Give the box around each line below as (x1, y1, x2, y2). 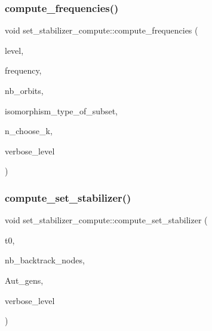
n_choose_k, (5, 124, 53, 137)
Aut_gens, (5, 274, 44, 286)
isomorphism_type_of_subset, (5, 104, 118, 117)
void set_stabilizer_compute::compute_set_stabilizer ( (5, 214, 208, 226)
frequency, (5, 64, 42, 77)
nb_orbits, (5, 84, 44, 96)
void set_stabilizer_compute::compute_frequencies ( (5, 24, 198, 37)
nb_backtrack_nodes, (5, 254, 85, 266)
